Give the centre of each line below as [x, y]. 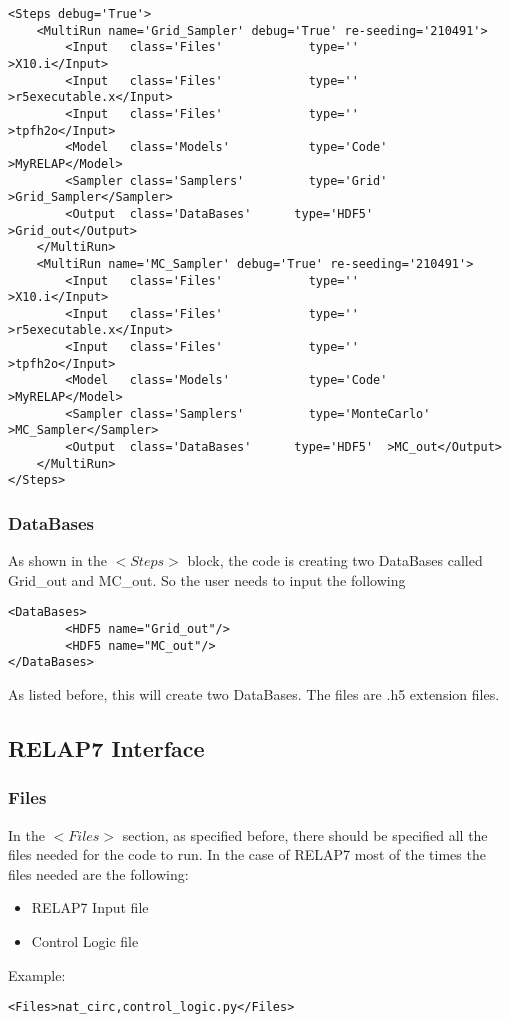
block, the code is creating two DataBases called [335, 560]
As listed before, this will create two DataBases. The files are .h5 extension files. [254, 694]
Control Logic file [85, 941]
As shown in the [57, 560]
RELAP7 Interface [106, 748]
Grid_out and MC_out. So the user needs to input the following [207, 579]
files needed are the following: [98, 873]
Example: [37, 974]
